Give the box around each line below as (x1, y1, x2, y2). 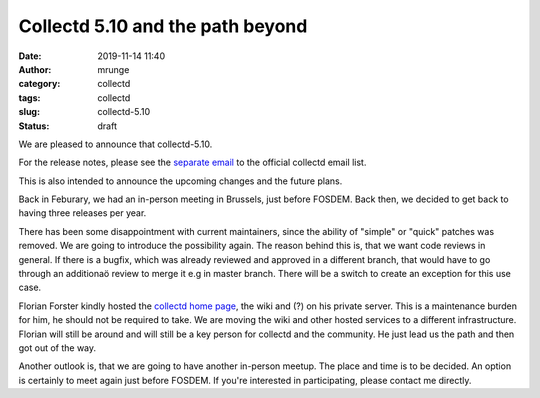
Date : (18, 50, 42, 62)
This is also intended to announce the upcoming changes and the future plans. (18, 175, 343, 187)
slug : (18, 106, 40, 118)
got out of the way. (18, 341, 97, 354)
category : (18, 78, 61, 90)
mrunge (97, 63, 130, 75)
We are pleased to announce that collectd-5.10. (18, 138, 213, 150)
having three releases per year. (18, 207, 147, 219)
